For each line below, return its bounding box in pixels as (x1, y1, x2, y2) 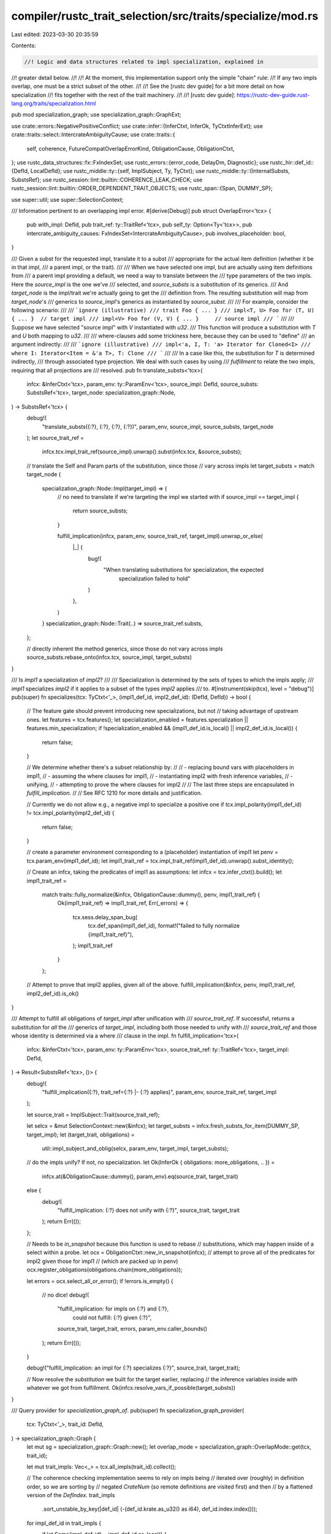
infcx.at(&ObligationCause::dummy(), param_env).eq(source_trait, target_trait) (42, 1173, 238, 1180)
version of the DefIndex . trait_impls (26, 1492, 115, 1499)
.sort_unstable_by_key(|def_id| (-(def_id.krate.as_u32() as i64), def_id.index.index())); (42, 1505, 257, 1513)
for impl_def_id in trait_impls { (26, 1519, 101, 1527)
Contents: (11, 42, 36, 49)
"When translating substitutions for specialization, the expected (103, 566, 264, 574)
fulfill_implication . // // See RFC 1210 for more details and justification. (26, 789, 202, 797)
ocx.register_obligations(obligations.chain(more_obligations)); (26, 1266, 183, 1273)
